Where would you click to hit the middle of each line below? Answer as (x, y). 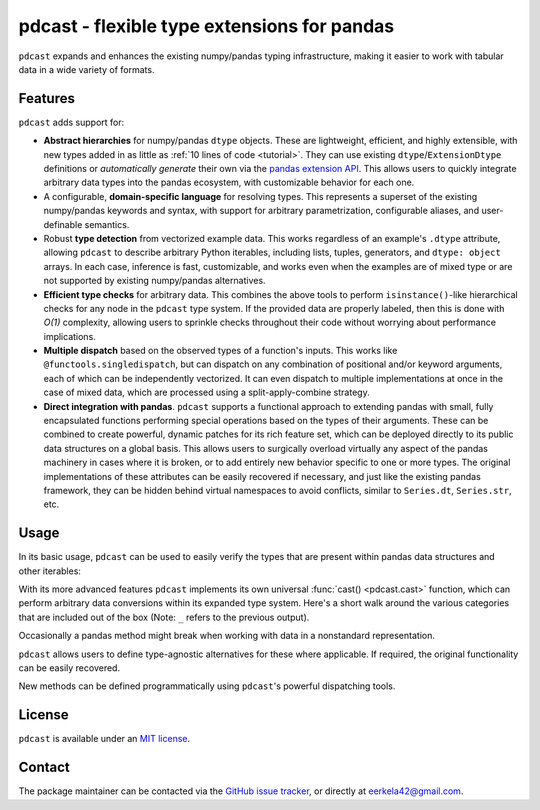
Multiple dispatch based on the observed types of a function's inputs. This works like (220, 351)
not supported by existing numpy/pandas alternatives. (154, 281)
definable (63, 224)
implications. (70, 336)
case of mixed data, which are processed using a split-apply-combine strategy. (206, 392)
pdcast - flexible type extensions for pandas (206, 26)
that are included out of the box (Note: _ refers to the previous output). (164, 617)
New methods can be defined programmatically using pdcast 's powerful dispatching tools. (207, 686)
